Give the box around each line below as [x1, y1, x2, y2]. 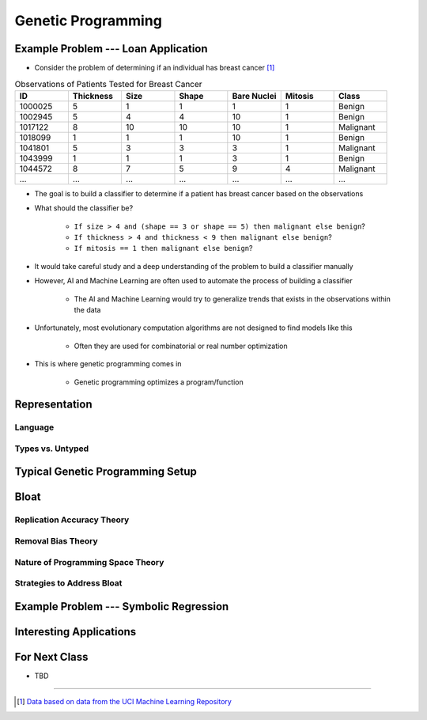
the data [74, 305, 101, 314]
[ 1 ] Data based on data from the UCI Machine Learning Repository [17, 697, 232, 707]
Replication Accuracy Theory [14, 514, 130, 525]
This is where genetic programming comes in [34, 359, 182, 369]
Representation [14, 398, 93, 411]
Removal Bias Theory [14, 536, 98, 547]
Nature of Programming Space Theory [14, 556, 164, 567]
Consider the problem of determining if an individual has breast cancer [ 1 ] [34, 63, 275, 73]
